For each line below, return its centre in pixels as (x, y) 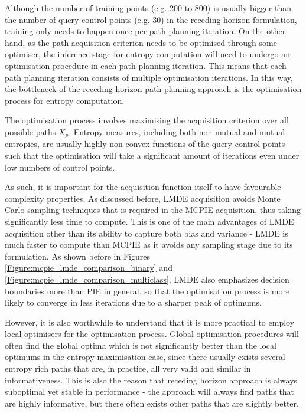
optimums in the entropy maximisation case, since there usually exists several (145, 357)
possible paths (30, 131)
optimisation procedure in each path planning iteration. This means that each (146, 65)
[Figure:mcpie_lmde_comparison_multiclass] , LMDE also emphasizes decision (147, 279)
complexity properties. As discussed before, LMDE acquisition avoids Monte (143, 198)
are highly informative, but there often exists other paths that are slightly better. (152, 403)
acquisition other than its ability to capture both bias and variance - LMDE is (147, 233)
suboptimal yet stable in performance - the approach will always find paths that (150, 391)
